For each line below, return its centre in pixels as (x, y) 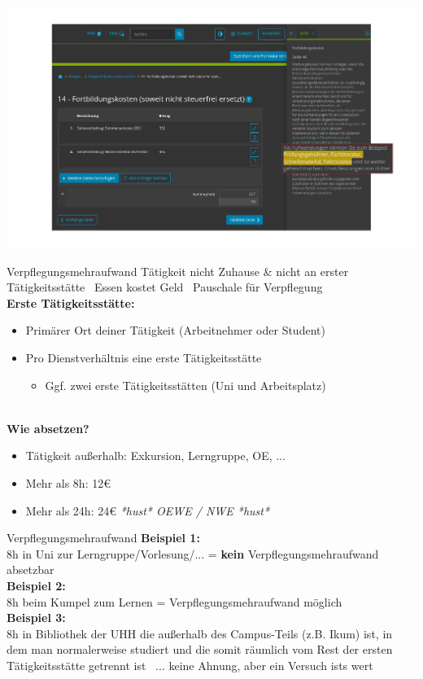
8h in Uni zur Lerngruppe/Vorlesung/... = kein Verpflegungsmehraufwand (193, 553)
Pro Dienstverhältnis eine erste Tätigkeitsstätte (144, 358)
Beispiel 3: (36, 618)
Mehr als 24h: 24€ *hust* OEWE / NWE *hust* (148, 510)
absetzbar (31, 569)
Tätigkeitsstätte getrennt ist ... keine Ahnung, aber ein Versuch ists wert (190, 665)
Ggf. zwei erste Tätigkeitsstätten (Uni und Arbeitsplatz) (185, 385)
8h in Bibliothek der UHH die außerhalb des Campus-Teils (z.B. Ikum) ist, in (200, 633)
